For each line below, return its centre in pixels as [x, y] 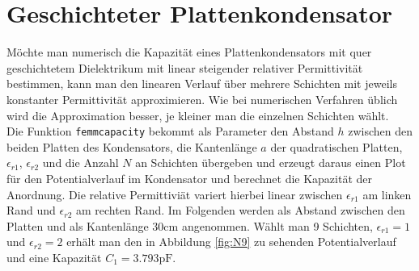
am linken [387, 194]
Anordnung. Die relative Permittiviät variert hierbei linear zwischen [175, 194]
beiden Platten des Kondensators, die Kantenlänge [132, 146]
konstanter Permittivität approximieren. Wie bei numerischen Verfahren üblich [202, 99]
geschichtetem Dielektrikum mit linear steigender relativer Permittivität [185, 67]
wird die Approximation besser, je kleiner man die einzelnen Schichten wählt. [198, 115]
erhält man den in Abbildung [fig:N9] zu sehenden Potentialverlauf [231, 242]
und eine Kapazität [54, 257]
